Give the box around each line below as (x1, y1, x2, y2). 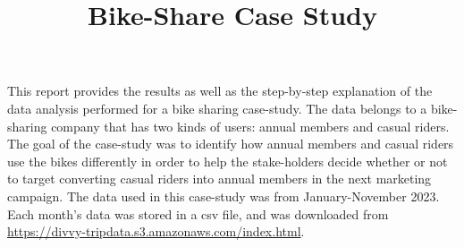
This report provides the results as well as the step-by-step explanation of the (7, 81, 433, 100)
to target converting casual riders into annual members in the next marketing (7, 169, 432, 188)
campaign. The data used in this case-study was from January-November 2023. (7, 186, 440, 205)
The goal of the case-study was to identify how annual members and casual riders (7, 134, 454, 153)
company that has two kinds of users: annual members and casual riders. (51, 116, 450, 135)
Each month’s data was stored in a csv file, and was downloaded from (7, 204, 389, 223)
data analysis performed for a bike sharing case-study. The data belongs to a (7, 98, 427, 117)
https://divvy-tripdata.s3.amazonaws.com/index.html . (7, 222, 305, 241)
